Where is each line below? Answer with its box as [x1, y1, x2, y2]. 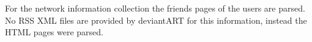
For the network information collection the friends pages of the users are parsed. [5, 2, 305, 14]
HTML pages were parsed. [5, 26, 104, 38]
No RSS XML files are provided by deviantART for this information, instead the [5, 13, 307, 26]
